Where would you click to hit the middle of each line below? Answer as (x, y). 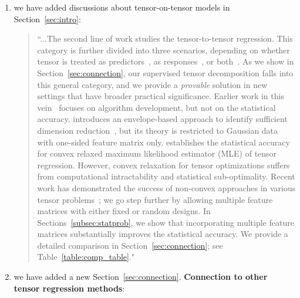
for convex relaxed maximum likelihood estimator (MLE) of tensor (157, 153)
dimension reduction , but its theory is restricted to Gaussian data (158, 130)
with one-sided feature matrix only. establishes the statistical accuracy (164, 142)
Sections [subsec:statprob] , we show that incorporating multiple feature (166, 222)
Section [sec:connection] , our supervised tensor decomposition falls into (165, 72)
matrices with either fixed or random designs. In (124, 211)
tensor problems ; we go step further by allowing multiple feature (155, 199)
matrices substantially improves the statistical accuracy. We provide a (163, 234)
